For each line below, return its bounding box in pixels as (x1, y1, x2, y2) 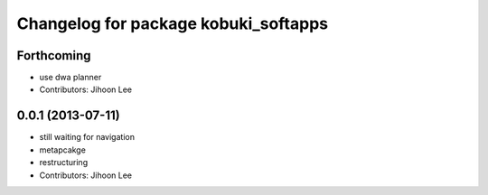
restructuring (39, 157, 89, 168)
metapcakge (39, 144, 86, 155)
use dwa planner (39, 72, 102, 83)
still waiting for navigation (39, 132, 136, 143)
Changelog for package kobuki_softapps (16, 14, 329, 33)
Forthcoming (16, 48, 91, 63)
